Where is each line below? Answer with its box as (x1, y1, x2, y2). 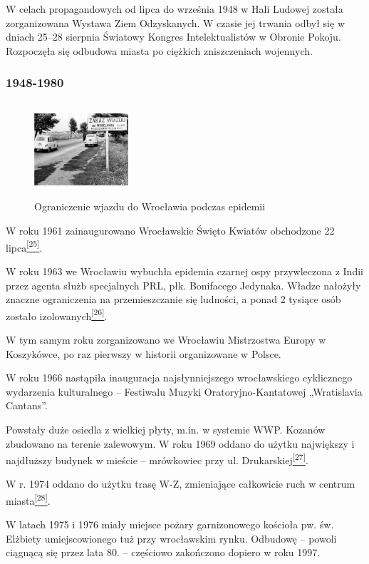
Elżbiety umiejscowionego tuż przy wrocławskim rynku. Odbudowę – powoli (6, 530, 337, 545)
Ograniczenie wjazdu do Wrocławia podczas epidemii (34, 199, 266, 214)
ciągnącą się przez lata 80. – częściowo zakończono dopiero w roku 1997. (6, 545, 321, 560)
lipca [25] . (6, 237, 43, 255)
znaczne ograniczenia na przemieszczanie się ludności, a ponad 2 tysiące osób (6, 292, 341, 307)
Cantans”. (6, 398, 48, 413)
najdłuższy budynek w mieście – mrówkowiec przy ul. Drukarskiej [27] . (6, 451, 308, 467)
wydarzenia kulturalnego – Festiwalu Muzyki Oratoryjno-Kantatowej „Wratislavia (6, 384, 363, 399)
